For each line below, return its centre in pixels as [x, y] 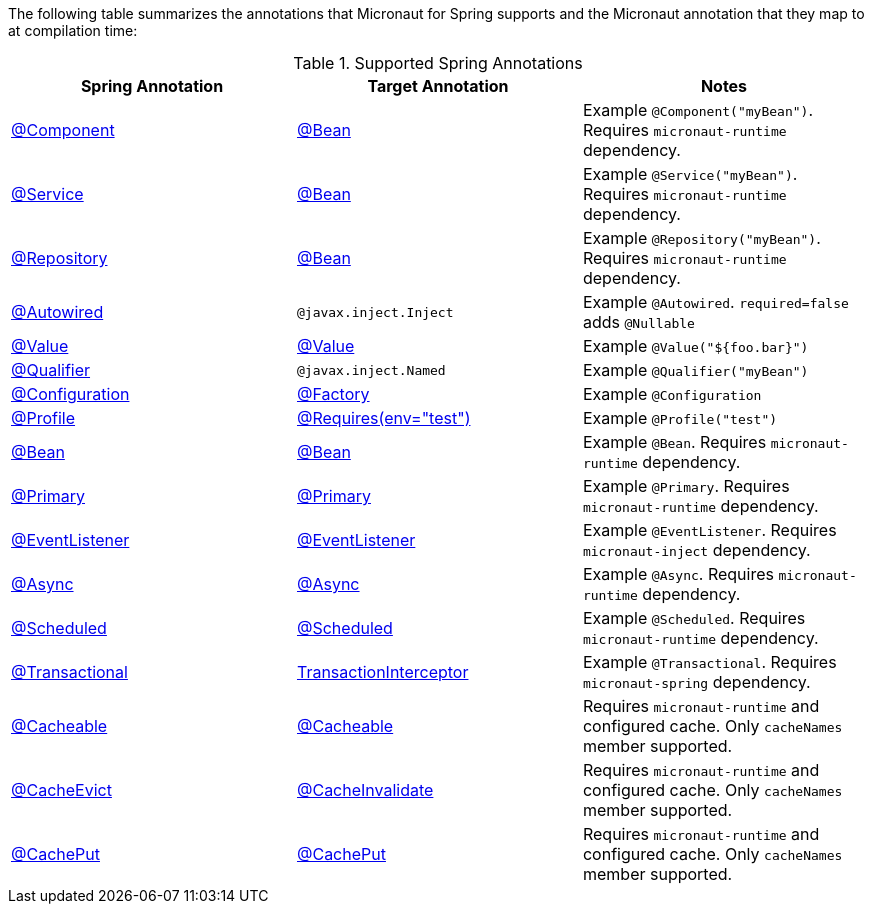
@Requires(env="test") [383, 418]
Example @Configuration [672, 394]
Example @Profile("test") [680, 418]
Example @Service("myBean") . [690, 174]
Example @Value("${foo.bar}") [695, 346]
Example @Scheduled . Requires [694, 618]
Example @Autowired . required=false [715, 302]
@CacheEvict [61, 790]
